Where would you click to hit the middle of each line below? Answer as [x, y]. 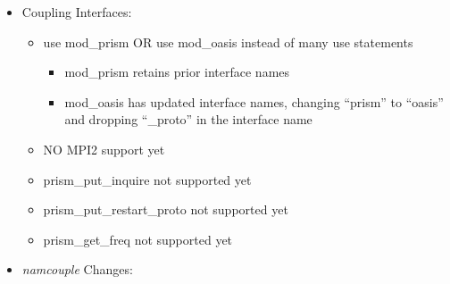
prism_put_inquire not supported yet [147, 179]
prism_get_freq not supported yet [138, 239]
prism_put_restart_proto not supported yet [166, 209]
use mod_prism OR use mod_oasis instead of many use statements [228, 42]
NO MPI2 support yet [104, 149]
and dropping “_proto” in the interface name [188, 119]
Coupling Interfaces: [77, 12]
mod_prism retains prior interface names [177, 72]
